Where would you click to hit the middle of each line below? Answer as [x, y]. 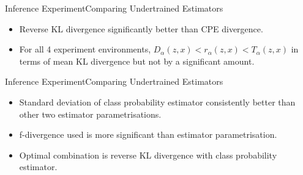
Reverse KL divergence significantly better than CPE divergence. [141, 28]
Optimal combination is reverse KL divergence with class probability [148, 155]
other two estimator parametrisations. [90, 114]
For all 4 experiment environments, [85, 49]
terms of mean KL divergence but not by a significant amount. [137, 61]
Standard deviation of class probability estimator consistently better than [157, 102]
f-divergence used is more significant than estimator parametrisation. [148, 134]
